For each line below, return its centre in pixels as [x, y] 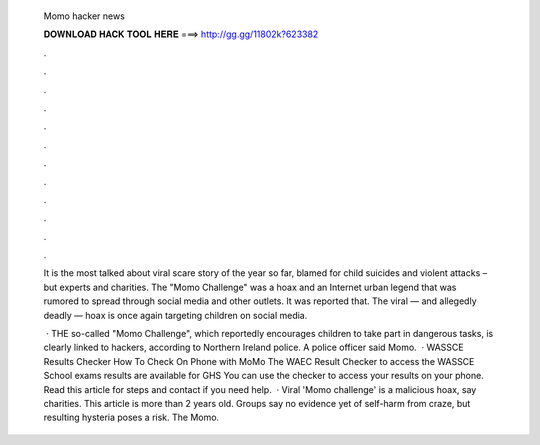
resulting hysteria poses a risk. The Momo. [131, 417]
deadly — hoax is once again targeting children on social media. [175, 315]
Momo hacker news [84, 16]
